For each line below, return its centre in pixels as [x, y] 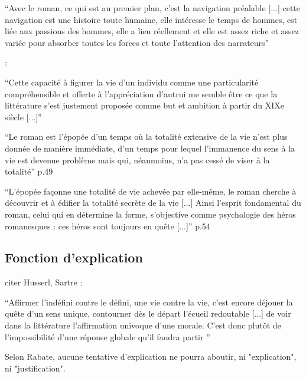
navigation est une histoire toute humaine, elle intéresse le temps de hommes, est [151, 19]
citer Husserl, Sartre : [44, 282]
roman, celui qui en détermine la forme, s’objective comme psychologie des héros [150, 214]
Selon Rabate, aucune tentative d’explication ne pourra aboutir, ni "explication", [151, 356]
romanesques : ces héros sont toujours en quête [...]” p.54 [108, 226]
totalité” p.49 [29, 171]
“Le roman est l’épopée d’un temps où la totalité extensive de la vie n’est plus [146, 137]
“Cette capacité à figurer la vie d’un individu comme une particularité [132, 82]
